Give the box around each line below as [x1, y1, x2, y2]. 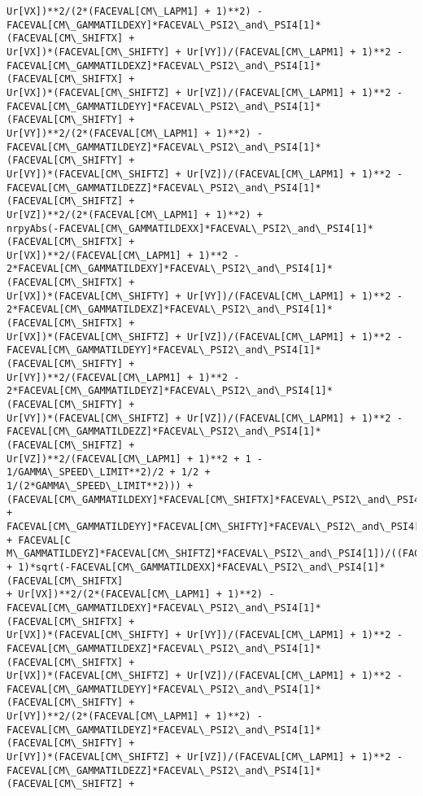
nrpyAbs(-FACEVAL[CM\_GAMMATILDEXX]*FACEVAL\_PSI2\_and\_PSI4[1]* [7, 222, 374, 234]
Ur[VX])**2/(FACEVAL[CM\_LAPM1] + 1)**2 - [7, 249, 240, 261]
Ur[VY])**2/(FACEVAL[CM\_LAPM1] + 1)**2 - [7, 371, 240, 383]
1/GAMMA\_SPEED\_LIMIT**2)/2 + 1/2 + [7, 466, 211, 479]
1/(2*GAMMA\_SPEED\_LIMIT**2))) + [7, 479, 194, 492]
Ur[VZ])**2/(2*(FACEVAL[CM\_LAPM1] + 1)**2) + [7, 208, 263, 221]
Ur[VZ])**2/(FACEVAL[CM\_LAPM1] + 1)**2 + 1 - [7, 453, 263, 465]
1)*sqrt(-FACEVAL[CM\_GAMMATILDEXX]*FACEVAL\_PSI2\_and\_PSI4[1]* [18, 561, 386, 573]
